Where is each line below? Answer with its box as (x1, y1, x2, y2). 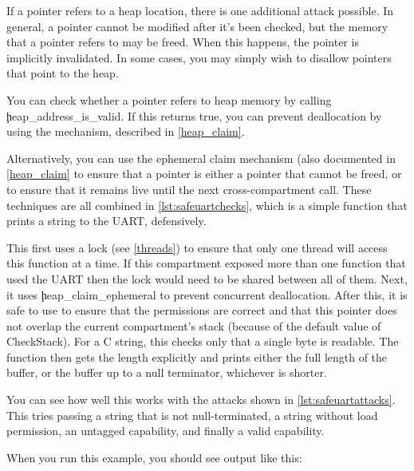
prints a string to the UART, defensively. (6, 212, 207, 229)
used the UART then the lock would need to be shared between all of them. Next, (6, 270, 408, 287)
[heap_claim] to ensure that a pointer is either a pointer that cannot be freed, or (6, 165, 402, 182)
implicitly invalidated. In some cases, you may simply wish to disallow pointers (6, 49, 392, 65)
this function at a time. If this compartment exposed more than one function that (6, 255, 406, 271)
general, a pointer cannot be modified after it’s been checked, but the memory (6, 18, 388, 34)
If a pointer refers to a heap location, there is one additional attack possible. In (6, 2, 394, 18)
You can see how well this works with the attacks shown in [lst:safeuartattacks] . (6, 391, 396, 408)
